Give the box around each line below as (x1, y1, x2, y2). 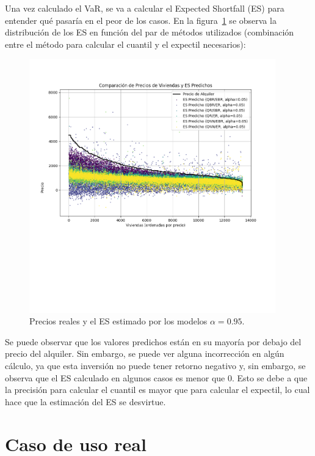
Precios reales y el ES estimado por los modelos (29, 315, 208, 327)
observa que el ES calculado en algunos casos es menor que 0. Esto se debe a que (5, 371, 308, 384)
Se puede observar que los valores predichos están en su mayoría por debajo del (5, 335, 302, 348)
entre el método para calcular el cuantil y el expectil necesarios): (5, 37, 246, 50)
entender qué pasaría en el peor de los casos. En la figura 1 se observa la (5, 13, 277, 26)
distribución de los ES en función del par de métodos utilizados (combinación (5, 26, 294, 39)
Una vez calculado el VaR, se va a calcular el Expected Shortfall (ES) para (5, 2, 284, 14)
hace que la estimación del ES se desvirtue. (5, 395, 166, 408)
